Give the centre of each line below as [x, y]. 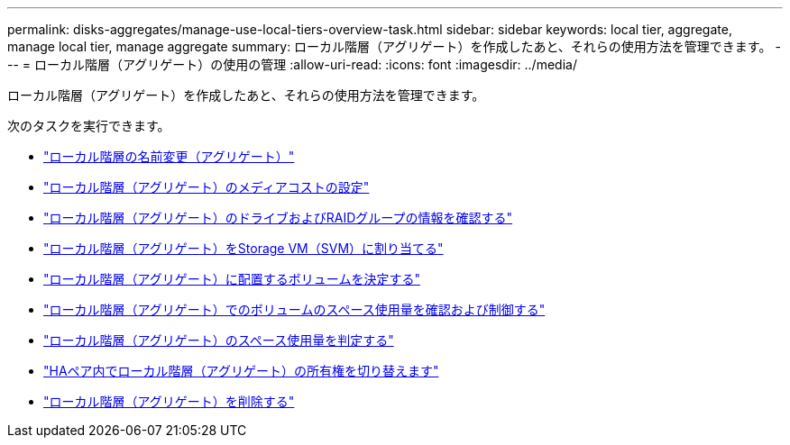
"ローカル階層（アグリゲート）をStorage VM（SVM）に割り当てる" [243, 248]
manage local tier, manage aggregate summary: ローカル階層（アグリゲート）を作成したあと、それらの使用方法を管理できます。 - [394, 46]
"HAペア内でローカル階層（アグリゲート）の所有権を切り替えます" [241, 371]
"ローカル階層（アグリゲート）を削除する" [169, 401]
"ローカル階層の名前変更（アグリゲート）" [169, 156]
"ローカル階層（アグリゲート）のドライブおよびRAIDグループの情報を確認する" [278, 218]
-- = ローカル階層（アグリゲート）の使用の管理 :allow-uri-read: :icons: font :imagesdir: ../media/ [292, 64]
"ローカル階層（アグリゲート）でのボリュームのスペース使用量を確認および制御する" [294, 309]
